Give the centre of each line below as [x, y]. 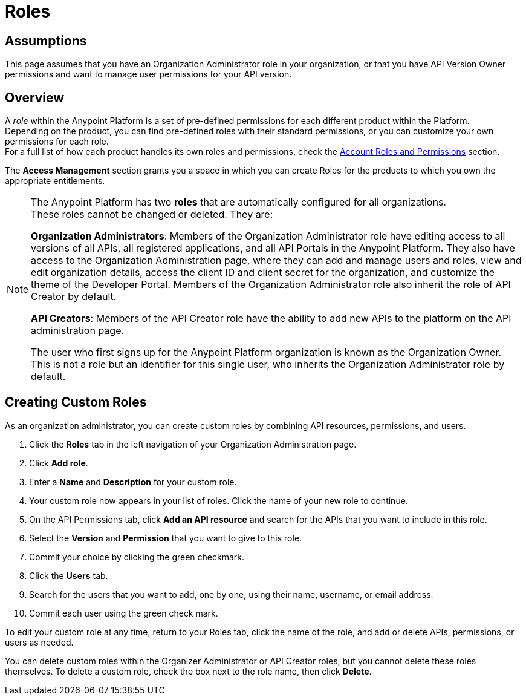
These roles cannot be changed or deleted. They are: [152, 214]
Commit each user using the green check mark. [124, 613]
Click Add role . [59, 463]
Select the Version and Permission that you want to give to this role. [166, 538]
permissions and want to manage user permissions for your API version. [148, 74]
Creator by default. [74, 297]
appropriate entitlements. [55, 181]
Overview [35, 97]
